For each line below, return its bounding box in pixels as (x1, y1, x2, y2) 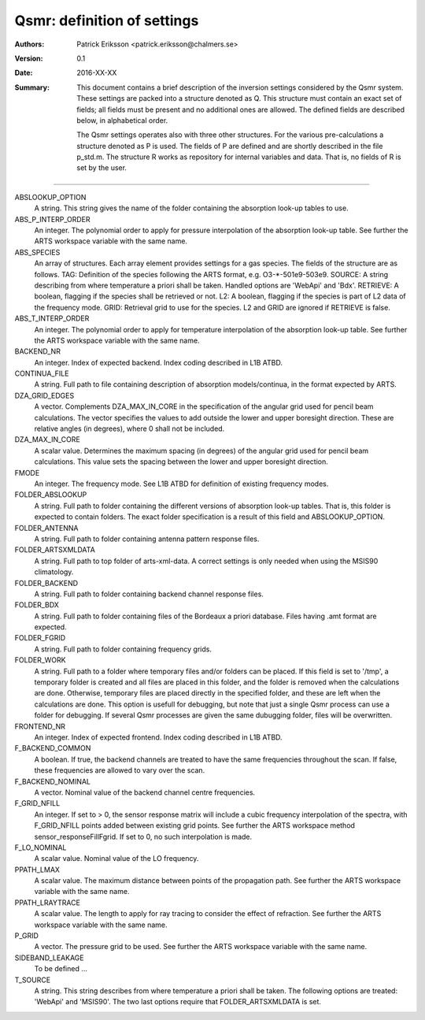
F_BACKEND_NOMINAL (14, 777, 91, 786)
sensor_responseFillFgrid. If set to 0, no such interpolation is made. (34, 832, 253, 841)
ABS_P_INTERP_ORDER (14, 214, 91, 224)
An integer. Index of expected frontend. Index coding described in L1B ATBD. (34, 733, 283, 742)
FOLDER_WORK (14, 655, 66, 665)
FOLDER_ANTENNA (14, 523, 79, 532)
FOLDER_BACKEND (14, 578, 79, 588)
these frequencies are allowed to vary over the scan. (34, 766, 205, 775)
